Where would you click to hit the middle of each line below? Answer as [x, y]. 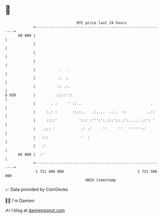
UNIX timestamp [101, 180]
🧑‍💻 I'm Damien [20, 201]
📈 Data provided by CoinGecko [37, 189]
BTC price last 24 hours [102, 23]
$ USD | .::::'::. [40, 95]
